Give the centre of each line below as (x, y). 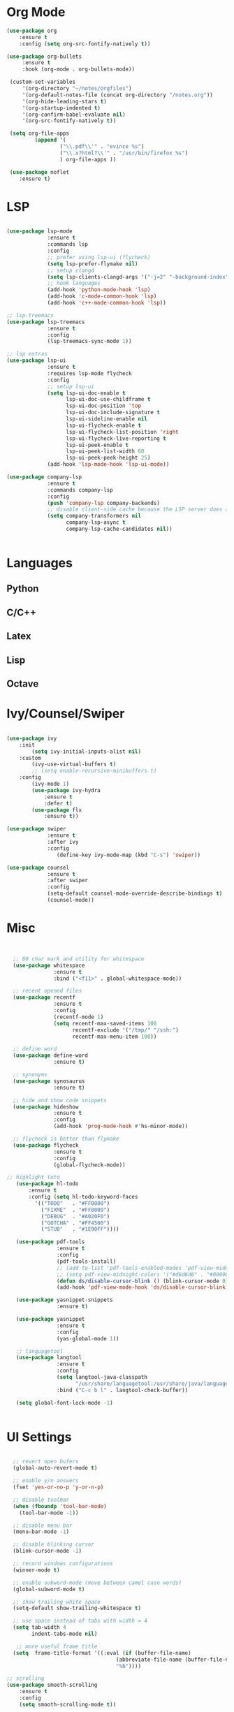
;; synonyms (30, 1075)
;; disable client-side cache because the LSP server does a (138, 510)
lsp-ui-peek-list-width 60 (105, 451)
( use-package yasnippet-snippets (64, 1300)
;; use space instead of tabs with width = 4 (80, 1621)
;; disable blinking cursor (54, 1544)
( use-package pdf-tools (50, 1242)
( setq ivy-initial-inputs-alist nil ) (86, 752)
